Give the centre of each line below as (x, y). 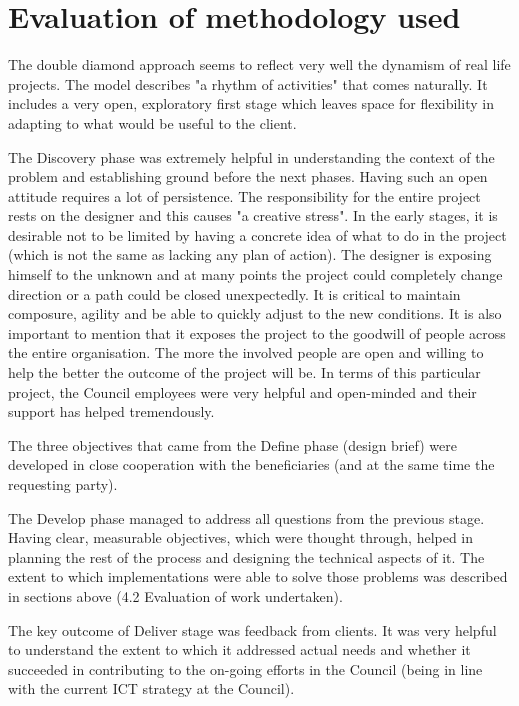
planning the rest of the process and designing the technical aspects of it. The (246, 556)
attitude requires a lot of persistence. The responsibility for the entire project (244, 195)
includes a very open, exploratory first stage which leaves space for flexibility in (251, 103)
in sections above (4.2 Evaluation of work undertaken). (175, 595)
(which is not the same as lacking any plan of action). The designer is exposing (250, 254)
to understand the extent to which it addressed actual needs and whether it (239, 649)
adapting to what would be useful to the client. (152, 122)
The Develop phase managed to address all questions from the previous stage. (246, 517)
